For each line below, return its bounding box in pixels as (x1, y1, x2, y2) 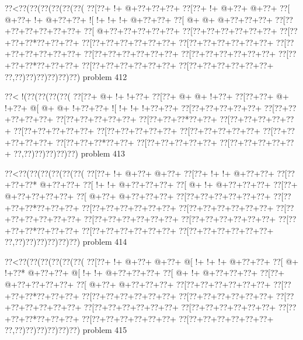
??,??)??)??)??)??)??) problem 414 (5, 235, 127, 248)
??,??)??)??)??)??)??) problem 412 (5, 70, 127, 82)
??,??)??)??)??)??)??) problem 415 (5, 324, 127, 336)
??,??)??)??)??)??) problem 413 (13, 147, 126, 159)
